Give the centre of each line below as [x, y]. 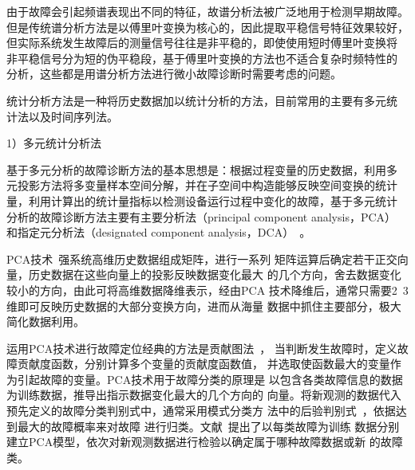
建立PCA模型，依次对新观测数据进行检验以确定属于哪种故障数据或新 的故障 [205, 442]
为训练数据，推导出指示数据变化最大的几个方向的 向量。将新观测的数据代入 [204, 395]
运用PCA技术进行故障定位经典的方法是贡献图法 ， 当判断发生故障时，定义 [202, 348]
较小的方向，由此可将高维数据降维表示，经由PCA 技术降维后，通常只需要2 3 [207, 290]
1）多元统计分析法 [54, 143]
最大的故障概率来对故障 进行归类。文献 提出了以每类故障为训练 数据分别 [208, 426]
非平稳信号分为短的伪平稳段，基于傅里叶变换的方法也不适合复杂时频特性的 [202, 58]
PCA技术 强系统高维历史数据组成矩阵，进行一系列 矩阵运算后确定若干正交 [202, 258]
